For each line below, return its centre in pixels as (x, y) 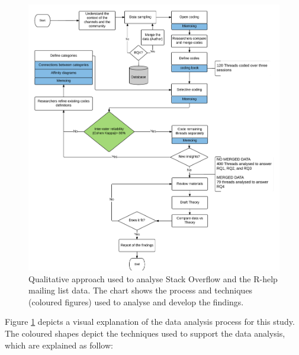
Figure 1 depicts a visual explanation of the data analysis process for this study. (150, 322)
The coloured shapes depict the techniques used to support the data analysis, (145, 333)
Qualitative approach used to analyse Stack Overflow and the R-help (153, 278)
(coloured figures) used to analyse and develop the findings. (136, 301)
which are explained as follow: (59, 345)
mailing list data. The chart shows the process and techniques (141, 290)
